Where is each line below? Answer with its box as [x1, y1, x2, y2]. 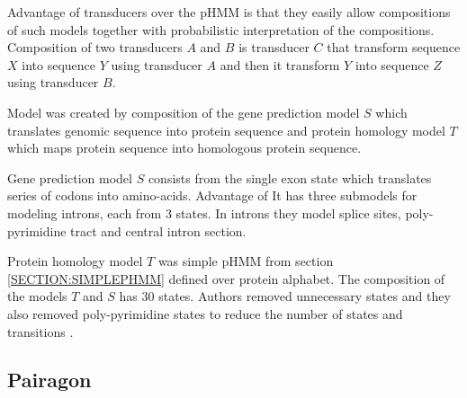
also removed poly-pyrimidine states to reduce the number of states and [7, 304, 403, 323]
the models [7, 287, 67, 305]
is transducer [238, 38, 310, 57]
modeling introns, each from [7, 203, 162, 222]
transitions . [7, 322, 74, 341]
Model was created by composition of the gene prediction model [7, 102, 360, 121]
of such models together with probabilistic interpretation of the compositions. [7, 20, 435, 39]
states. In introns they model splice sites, [175, 203, 401, 222]
